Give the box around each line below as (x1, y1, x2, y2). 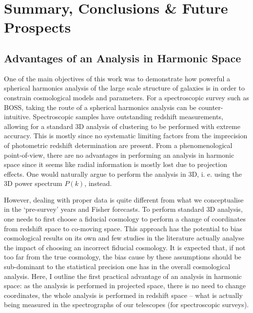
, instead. (84, 178, 112, 188)
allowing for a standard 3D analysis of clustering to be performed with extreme (4, 121, 240, 131)
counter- (198, 102, 223, 112)
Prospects (4, 17, 71, 37)
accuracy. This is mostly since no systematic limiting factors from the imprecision (4, 130, 248, 141)
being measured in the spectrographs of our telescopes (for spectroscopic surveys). (4, 299, 249, 310)
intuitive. (4, 111, 31, 122)
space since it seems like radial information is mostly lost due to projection (4, 159, 227, 169)
